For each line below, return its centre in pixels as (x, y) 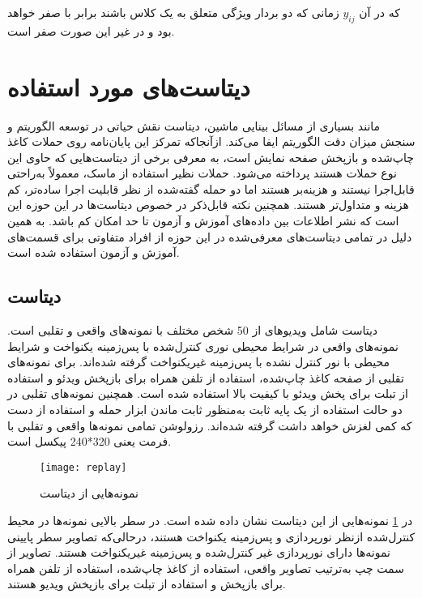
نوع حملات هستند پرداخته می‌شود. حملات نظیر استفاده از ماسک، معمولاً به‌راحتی (202, 173)
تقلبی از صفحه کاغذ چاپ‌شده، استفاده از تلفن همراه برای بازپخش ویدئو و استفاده (206, 377)
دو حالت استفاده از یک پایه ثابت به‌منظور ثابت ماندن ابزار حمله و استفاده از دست (205, 410)
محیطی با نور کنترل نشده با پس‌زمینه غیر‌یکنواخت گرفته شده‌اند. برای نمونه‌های (199, 362)
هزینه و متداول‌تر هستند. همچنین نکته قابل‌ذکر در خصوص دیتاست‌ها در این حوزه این (208, 205)
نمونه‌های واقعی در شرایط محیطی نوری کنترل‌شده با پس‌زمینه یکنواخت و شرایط (203, 346)
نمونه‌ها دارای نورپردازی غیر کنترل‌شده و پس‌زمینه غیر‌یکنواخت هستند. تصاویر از (199, 552)
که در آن (379, 12)
